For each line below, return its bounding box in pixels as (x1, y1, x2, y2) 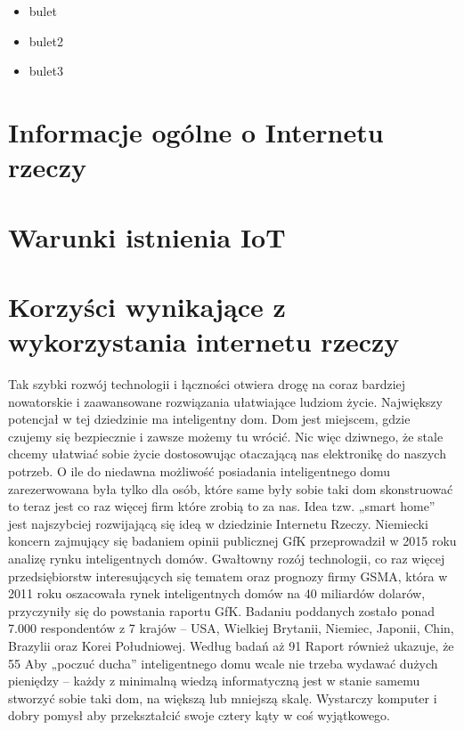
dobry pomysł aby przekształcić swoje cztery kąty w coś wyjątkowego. (8, 706, 390, 725)
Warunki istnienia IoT (8, 218, 286, 255)
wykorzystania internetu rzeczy (8, 323, 400, 360)
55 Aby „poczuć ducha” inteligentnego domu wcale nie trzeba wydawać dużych (8, 653, 438, 672)
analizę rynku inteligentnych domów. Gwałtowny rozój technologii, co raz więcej (8, 548, 445, 567)
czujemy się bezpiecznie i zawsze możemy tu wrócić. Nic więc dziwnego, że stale (8, 426, 444, 445)
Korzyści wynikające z (8, 288, 286, 324)
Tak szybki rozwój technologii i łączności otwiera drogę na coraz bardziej (8, 375, 406, 393)
